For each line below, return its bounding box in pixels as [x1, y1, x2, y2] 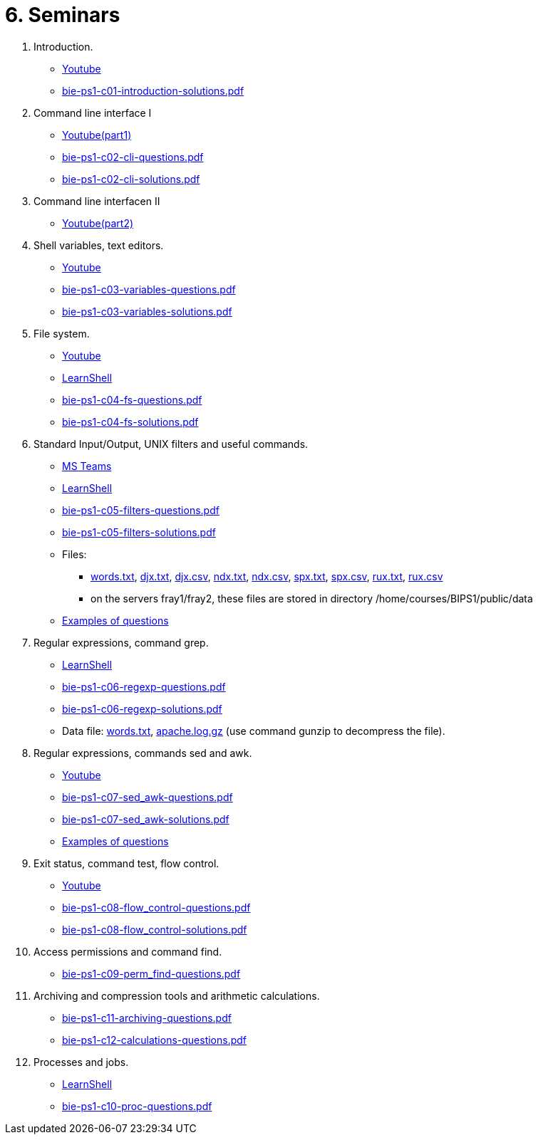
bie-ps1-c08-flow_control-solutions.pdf [62, 923, 247, 936]
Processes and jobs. [33, 1055, 129, 1068]
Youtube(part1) [62, 128, 132, 141]
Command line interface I [33, 106, 152, 119]
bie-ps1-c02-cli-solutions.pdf [62, 172, 200, 185]
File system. [33, 327, 90, 340]
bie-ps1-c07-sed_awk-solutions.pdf [62, 812, 229, 825]
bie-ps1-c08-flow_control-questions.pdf [62, 901, 251, 914]
